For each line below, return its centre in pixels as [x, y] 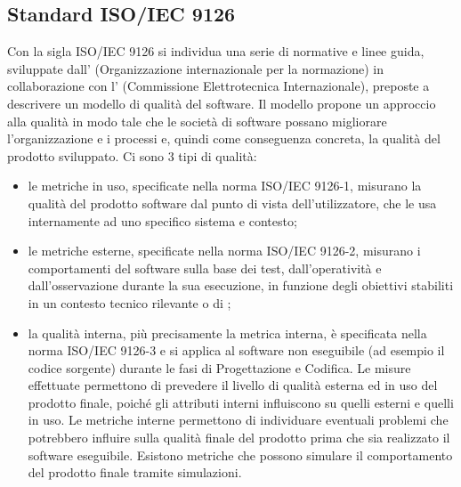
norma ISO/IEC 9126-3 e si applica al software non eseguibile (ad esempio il [236, 350]
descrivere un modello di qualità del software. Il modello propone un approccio [222, 103]
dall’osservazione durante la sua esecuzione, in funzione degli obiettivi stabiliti [241, 285]
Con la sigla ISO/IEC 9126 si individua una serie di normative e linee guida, [216, 51]
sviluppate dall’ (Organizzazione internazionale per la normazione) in [195, 68]
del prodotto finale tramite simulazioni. [135, 472]
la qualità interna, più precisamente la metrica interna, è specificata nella [227, 333]
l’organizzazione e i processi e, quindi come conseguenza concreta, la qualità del [224, 138]
